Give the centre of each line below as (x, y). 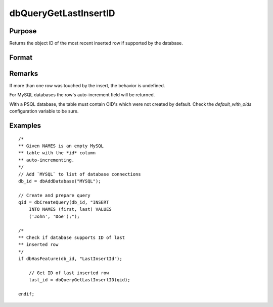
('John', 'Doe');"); (54, 216)
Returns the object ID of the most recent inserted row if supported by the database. (96, 43)
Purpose (23, 31)
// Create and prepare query (54, 195)
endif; (27, 294)
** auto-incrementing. (47, 160)
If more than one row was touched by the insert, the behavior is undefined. (87, 85)
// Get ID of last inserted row (69, 273)
